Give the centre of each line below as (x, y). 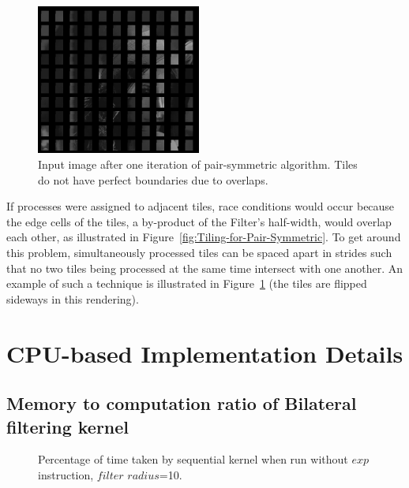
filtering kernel (68, 426)
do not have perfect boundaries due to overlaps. (153, 179)
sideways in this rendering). (73, 298)
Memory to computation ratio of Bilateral (182, 403)
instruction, (66, 474)
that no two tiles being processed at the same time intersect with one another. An (205, 268)
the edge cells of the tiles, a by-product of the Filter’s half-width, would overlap (199, 221)
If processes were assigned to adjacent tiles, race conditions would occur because (201, 206)
